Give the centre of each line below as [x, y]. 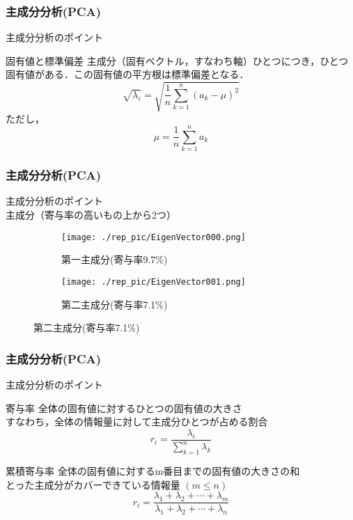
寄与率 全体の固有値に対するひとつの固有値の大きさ [124, 408]
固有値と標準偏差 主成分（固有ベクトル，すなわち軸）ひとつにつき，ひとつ [177, 60]
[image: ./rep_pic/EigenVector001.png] [154, 282]
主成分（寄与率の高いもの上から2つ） [91, 215]
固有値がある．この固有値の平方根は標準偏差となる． [127, 74]
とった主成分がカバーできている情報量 [93, 484]
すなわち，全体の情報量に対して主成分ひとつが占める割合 [137, 421]
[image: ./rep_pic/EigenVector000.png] [154, 237]
